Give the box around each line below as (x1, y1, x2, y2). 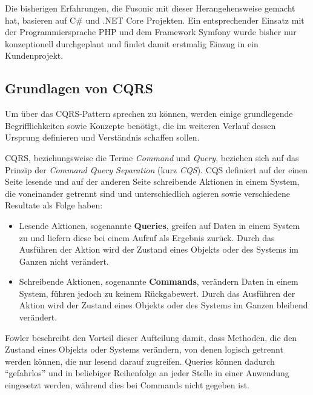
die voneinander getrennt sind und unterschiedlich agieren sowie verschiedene (5, 187, 291, 199)
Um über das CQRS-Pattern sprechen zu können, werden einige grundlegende (5, 107, 293, 120)
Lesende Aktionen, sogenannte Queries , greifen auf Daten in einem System (19, 219, 300, 231)
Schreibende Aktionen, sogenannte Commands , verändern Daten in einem (19, 275, 298, 288)
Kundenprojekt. (5, 49, 64, 62)
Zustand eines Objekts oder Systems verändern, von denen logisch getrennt (5, 343, 283, 356)
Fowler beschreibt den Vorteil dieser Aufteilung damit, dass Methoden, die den (5, 331, 297, 344)
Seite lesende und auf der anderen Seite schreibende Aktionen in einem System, (5, 175, 300, 188)
